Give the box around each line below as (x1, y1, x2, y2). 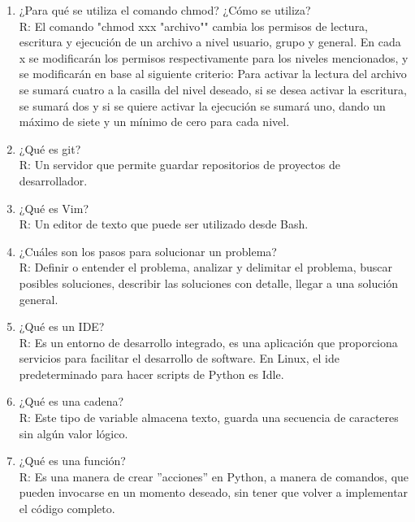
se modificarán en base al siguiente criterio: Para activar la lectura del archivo (19, 65, 407, 82)
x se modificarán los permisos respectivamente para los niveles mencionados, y (19, 49, 409, 66)
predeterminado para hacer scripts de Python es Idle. (19, 365, 284, 382)
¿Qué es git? (19, 140, 81, 157)
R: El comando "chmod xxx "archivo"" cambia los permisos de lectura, (19, 17, 369, 34)
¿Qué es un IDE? (19, 318, 105, 335)
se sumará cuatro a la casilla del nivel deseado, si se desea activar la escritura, (19, 80, 407, 98)
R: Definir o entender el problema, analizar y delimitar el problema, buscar (19, 259, 393, 276)
